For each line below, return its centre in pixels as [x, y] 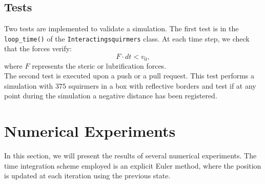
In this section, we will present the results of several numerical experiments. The [130, 155]
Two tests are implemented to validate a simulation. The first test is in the [121, 28]
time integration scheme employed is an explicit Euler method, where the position [133, 165]
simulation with [29, 85]
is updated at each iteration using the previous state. [87, 176]
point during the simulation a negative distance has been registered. [111, 96]
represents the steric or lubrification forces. [99, 65]
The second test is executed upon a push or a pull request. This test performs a [129, 76]
